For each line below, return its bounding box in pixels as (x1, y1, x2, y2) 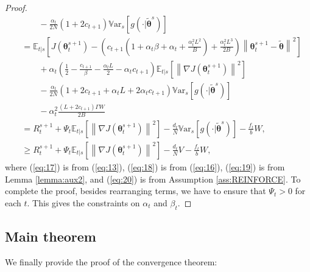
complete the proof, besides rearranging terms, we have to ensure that (5, 184, 266, 197)
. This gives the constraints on (27, 196, 140, 209)
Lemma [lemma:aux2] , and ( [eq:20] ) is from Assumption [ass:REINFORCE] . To (5, 172, 301, 185)
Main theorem (5, 226, 96, 245)
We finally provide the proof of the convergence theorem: (5, 255, 217, 268)
